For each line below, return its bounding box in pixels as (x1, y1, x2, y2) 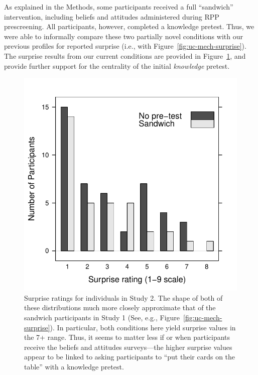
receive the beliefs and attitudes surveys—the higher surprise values (24, 341, 232, 352)
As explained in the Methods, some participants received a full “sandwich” (4, 2, 233, 12)
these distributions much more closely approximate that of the (24, 302, 216, 313)
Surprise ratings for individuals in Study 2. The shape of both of (24, 292, 223, 303)
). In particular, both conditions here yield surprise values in (50, 322, 236, 332)
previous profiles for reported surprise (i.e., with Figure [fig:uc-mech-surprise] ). (4, 41, 246, 51)
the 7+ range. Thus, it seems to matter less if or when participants (24, 332, 230, 342)
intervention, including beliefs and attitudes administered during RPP (4, 11, 219, 22)
